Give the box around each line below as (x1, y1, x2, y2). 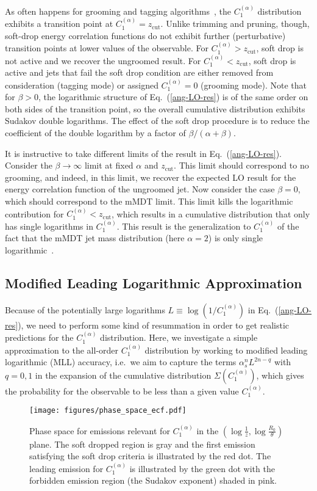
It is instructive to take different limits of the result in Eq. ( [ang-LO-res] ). (5, 147, 282, 159)
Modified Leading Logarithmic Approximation (5, 273, 302, 292)
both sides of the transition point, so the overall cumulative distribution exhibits (5, 102, 305, 115)
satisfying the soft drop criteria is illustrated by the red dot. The (29, 449, 271, 462)
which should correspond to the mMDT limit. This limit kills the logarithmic (5, 194, 293, 207)
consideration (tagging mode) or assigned (5, 78, 158, 91)
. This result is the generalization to (116, 219, 251, 232)
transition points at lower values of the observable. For (5, 42, 208, 54)
